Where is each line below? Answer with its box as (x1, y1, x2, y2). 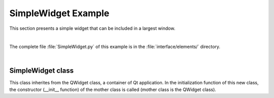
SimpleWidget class (9, 66, 74, 75)
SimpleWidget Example (9, 8, 110, 19)
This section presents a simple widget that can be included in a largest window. (9, 25, 176, 31)
